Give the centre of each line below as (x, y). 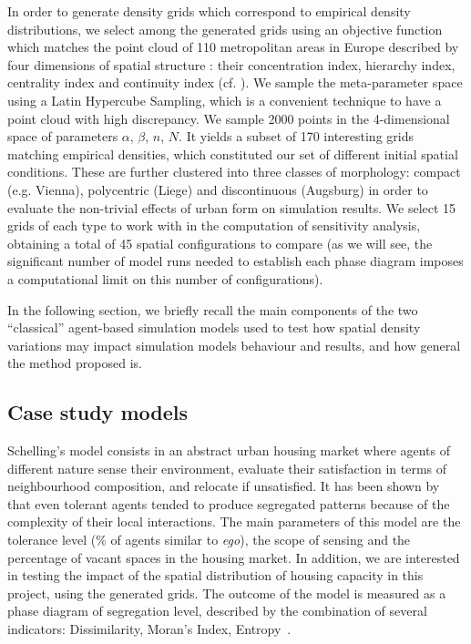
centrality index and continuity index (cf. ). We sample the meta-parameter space (235, 82)
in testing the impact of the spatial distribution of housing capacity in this (215, 575)
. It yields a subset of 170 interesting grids (296, 136)
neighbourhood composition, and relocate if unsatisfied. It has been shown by (224, 486)
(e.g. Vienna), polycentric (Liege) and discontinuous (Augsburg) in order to (218, 189)
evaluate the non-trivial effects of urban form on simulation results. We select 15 (232, 207)
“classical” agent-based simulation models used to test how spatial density (214, 327)
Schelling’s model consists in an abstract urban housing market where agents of (229, 450)
